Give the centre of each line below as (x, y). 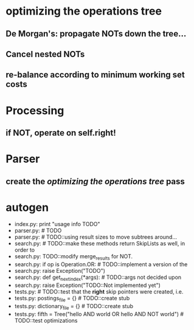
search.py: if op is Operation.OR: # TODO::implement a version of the (101, 264)
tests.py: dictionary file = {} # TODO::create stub (74, 307)
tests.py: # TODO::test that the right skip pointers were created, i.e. (99, 292)
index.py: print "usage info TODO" (57, 224)
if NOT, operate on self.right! (61, 133)
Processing (35, 110)
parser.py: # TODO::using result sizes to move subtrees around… (96, 237)
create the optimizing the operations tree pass (95, 181)
